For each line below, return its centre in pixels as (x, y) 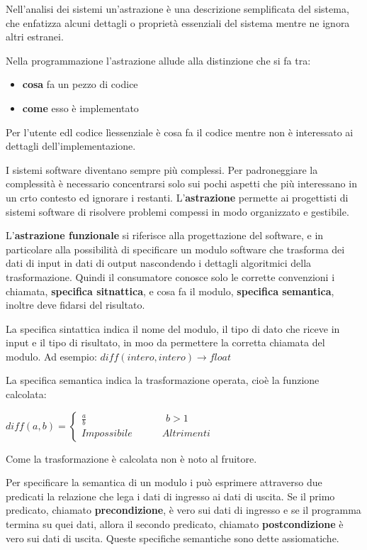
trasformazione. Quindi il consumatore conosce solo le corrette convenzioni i (170, 276)
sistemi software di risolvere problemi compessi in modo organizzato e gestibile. (177, 211)
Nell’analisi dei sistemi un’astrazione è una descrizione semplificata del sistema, (177, 9)
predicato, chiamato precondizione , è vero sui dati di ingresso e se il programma (183, 510)
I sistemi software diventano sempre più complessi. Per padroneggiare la (162, 169)
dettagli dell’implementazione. (71, 146)
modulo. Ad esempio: (51, 356)
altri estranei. (35, 37)
